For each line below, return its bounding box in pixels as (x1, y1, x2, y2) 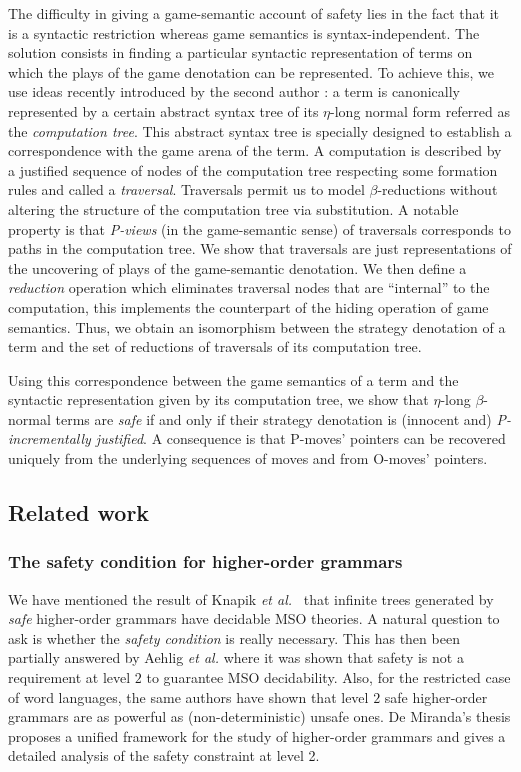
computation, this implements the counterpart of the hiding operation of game (8, 296, 489, 317)
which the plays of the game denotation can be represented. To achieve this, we (8, 61, 494, 82)
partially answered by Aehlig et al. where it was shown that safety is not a (8, 647, 464, 668)
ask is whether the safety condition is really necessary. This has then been (8, 627, 460, 648)
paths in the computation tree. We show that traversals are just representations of (8, 238, 512, 259)
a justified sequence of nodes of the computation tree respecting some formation (8, 159, 498, 180)
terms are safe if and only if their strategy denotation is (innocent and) (55, 408, 492, 429)
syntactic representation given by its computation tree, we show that (8, 389, 429, 410)
